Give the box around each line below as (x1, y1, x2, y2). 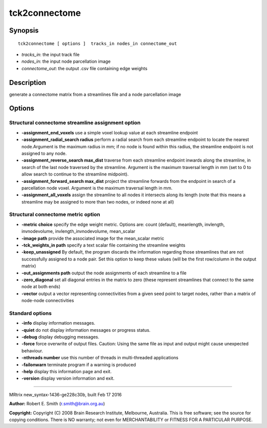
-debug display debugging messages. (21, 334, 100, 340)
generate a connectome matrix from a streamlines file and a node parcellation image (9, 91, 181, 97)
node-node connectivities (21, 298, 74, 303)
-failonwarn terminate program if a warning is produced (21, 361, 136, 368)
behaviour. (21, 347, 44, 353)
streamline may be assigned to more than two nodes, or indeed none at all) (21, 199, 174, 205)
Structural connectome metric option (9, 211, 100, 218)
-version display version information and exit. (21, 376, 115, 382)
